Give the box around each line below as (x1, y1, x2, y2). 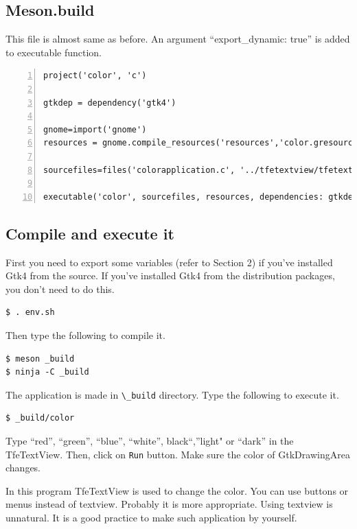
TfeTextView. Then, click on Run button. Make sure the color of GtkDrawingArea (5, 447, 350, 461)
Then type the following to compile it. (5, 327, 165, 342)
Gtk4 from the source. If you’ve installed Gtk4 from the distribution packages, (5, 268, 335, 283)
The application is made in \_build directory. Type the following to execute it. (5, 387, 339, 401)
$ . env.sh (5, 307, 55, 318)
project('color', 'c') (43, 71, 147, 81)
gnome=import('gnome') (43, 124, 147, 134)
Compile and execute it (5, 222, 174, 244)
